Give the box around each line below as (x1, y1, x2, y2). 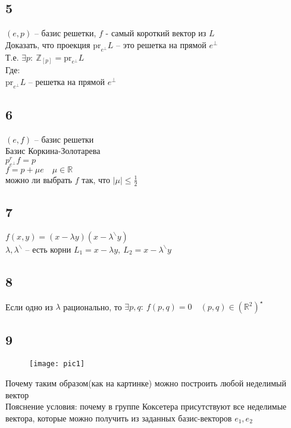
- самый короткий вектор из (105, 27, 206, 39)
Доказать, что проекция (5, 38, 90, 51)
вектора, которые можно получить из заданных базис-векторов (5, 411, 232, 424)
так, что (82, 173, 111, 185)
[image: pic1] (29, 360, 85, 369)
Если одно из (5, 300, 53, 313)
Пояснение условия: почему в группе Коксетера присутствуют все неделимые (5, 400, 287, 413)
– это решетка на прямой (116, 38, 206, 51)
